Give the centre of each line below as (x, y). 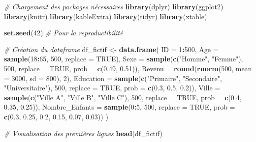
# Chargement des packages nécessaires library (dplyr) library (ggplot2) (114, 6)
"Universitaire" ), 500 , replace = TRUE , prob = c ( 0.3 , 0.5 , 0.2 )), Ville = (112, 88)
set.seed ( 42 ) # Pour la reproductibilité (64, 33)
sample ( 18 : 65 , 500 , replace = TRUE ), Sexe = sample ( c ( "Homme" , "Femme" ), (124, 59)
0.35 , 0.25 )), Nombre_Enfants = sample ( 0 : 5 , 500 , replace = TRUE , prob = (120, 107)
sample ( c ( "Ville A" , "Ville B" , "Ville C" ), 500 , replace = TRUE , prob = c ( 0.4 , (123, 97)
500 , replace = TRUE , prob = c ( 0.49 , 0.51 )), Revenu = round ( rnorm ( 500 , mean (128, 68)
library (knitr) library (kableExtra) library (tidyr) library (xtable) (106, 16)
